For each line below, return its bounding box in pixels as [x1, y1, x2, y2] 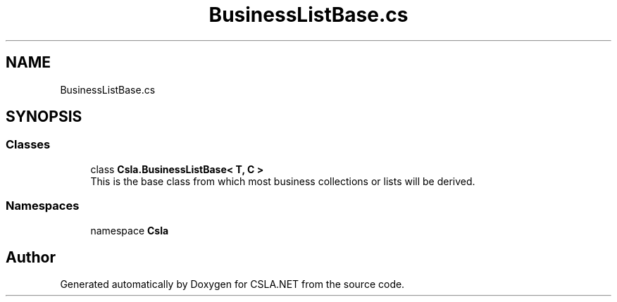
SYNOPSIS [6, 108, 82, 126]
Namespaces [6, 199, 80, 213]
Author [6, 248, 56, 266]
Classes [6, 137, 51, 152]
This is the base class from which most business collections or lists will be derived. [90, 175, 475, 187]
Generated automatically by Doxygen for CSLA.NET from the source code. [60, 278, 405, 291]
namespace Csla [90, 224, 169, 237]
